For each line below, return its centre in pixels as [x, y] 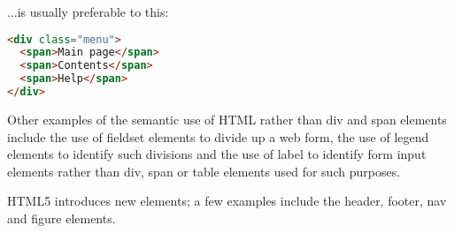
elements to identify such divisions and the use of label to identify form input [217, 154]
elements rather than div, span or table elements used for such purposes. [204, 171]
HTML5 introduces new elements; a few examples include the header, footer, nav [227, 201]
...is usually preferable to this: [88, 11]
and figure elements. [62, 218]
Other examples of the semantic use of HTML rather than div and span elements [227, 119]
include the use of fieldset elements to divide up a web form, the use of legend [218, 136]
